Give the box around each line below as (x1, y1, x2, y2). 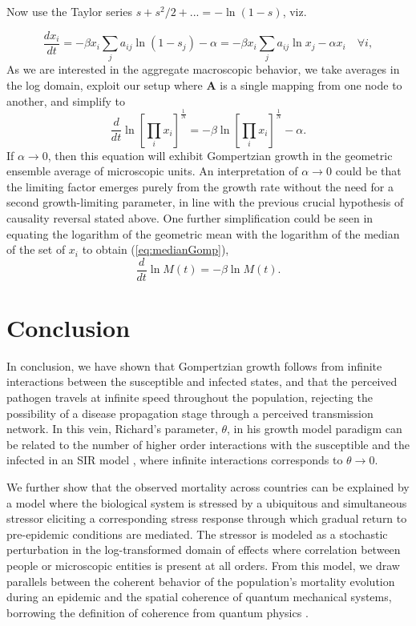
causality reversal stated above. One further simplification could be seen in (6, 209, 374, 226)
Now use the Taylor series (6, 3, 132, 19)
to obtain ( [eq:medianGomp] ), (82, 241, 229, 258)
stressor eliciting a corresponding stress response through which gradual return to (6, 510, 407, 527)
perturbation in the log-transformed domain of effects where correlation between (6, 541, 401, 558)
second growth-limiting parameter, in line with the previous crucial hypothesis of (6, 194, 404, 211)
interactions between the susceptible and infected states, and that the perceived (6, 373, 398, 390)
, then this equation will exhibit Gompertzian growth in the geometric (47, 146, 393, 163)
